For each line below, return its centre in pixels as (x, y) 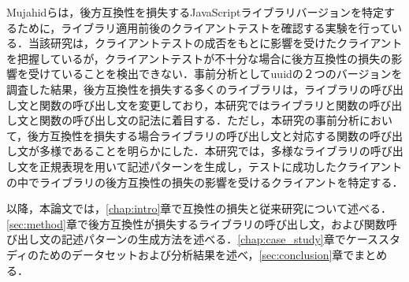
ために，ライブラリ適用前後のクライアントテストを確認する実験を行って (204, 27)
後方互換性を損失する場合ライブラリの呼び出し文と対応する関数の (199, 135)
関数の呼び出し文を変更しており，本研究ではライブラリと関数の (204, 104)
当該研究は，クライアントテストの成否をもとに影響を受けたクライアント (215, 43)
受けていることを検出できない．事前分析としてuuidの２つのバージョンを (215, 74)
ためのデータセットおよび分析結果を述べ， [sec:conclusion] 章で (197, 254)
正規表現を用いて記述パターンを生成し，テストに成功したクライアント (221, 166)
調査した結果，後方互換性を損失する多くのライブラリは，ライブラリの (188, 89)
